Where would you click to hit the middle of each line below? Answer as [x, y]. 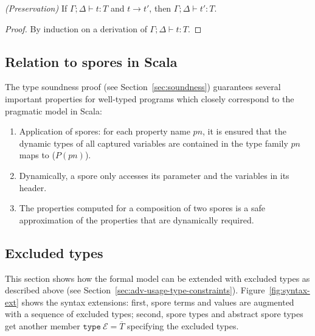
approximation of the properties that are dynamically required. [137, 219]
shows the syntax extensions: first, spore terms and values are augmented [158, 302]
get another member [43, 325]
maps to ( [37, 155]
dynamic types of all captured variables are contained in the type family [154, 143]
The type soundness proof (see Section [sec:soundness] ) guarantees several [143, 87]
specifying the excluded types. [183, 325]
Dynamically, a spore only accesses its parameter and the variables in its [154, 175]
